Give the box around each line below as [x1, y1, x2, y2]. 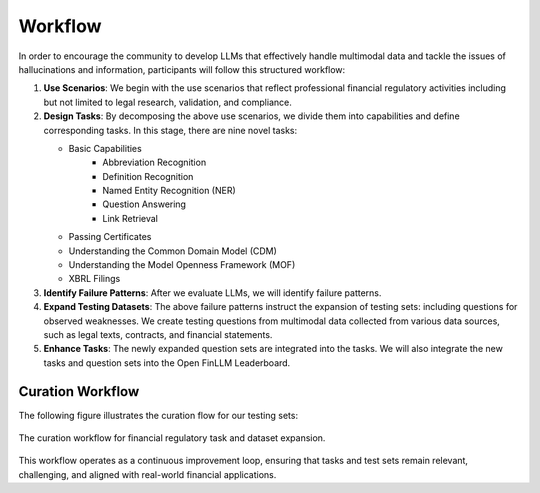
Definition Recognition [102, 170, 194, 182]
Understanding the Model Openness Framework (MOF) [68, 259, 296, 271]
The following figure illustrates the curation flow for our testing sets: [18, 409, 299, 421]
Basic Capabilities [68, 142, 142, 154]
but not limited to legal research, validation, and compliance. [43, 96, 292, 108]
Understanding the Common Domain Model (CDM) [68, 245, 277, 257]
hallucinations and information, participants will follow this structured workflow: [18, 63, 346, 75]
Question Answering [102, 198, 187, 210]
